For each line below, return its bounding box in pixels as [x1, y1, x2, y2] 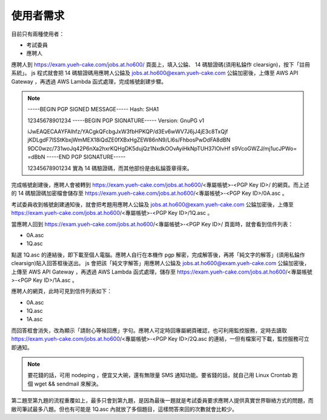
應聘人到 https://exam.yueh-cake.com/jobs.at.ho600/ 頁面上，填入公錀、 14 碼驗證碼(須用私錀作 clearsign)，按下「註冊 [11, 61, 310, 68]
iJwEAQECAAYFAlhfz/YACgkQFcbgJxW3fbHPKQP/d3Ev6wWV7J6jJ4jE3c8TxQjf [27, 128, 228, 136]
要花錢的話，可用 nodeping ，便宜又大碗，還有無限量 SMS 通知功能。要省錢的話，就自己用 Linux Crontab [27, 372, 291, 379]
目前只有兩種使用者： [11, 30, 65, 38]
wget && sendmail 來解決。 [34, 380, 102, 387]
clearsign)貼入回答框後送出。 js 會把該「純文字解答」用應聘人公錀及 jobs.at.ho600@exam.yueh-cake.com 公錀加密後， [11, 260, 310, 267]
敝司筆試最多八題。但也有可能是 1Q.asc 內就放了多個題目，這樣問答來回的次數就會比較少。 [11, 405, 237, 413]
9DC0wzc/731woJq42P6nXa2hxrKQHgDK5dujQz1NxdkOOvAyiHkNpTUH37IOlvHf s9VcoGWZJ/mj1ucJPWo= [27, 145, 297, 152]
